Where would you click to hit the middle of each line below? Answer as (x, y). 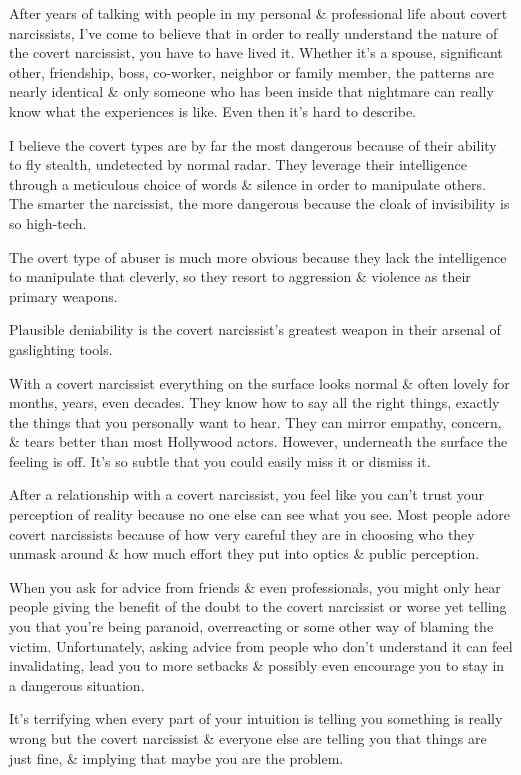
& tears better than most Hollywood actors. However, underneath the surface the (258, 441)
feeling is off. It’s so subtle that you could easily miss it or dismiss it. (220, 460)
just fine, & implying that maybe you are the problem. (176, 757)
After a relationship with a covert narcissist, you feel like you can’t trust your (247, 494)
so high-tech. (48, 222)
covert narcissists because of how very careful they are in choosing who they (242, 533)
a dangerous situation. (77, 684)
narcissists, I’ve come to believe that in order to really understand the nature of (253, 32)
